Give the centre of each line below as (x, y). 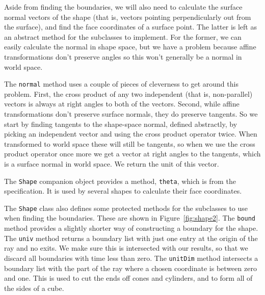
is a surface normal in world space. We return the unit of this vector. (112, 163)
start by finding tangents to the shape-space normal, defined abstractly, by (121, 124)
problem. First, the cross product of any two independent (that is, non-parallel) (128, 93)
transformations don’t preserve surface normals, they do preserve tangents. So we (131, 114)
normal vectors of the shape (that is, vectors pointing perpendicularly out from (128, 17)
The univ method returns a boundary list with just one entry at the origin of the (131, 238)
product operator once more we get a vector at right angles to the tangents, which (132, 154)
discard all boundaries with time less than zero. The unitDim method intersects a (131, 258)
